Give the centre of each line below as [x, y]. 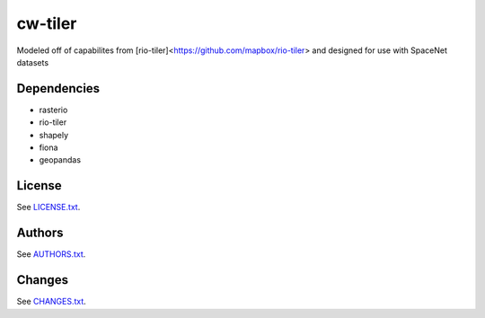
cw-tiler [47, 23]
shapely [54, 135]
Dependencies [58, 88]
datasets [33, 62]
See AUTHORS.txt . [51, 254]
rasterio [53, 110]
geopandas [60, 160]
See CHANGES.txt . [52, 302]
